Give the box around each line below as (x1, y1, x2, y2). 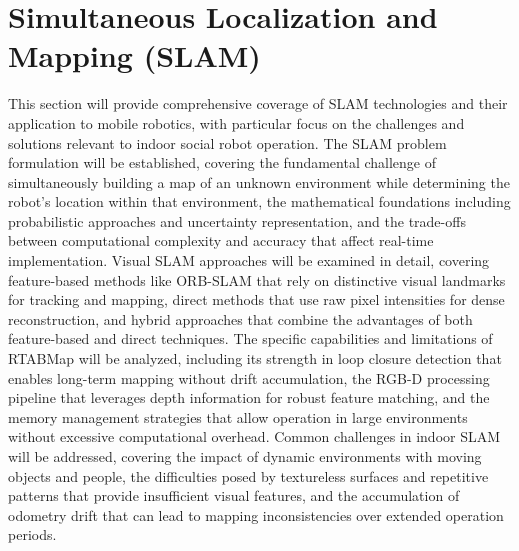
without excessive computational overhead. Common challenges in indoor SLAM (8, 426, 501, 447)
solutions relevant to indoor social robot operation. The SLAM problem (8, 132, 447, 153)
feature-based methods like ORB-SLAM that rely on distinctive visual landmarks (8, 269, 506, 290)
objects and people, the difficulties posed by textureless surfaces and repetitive (8, 465, 489, 486)
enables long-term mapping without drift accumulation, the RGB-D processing (8, 367, 490, 388)
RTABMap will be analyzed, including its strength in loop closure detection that (8, 348, 502, 369)
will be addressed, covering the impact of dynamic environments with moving (8, 446, 482, 466)
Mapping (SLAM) (8, 35, 261, 76)
